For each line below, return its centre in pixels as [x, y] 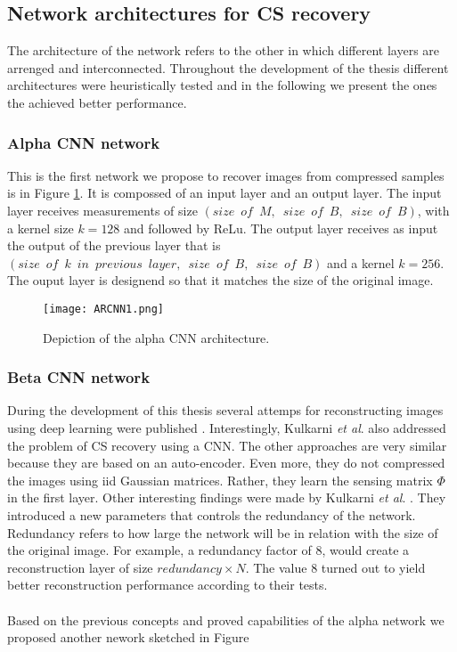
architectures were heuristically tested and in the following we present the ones [222, 85]
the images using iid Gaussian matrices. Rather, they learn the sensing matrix [220, 480]
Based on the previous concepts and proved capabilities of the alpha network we [226, 619]
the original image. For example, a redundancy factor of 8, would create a [208, 550]
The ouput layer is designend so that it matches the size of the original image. [220, 280]
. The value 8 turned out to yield [335, 567]
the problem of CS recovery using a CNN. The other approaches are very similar [227, 445]
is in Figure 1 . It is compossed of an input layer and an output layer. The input [224, 193]
